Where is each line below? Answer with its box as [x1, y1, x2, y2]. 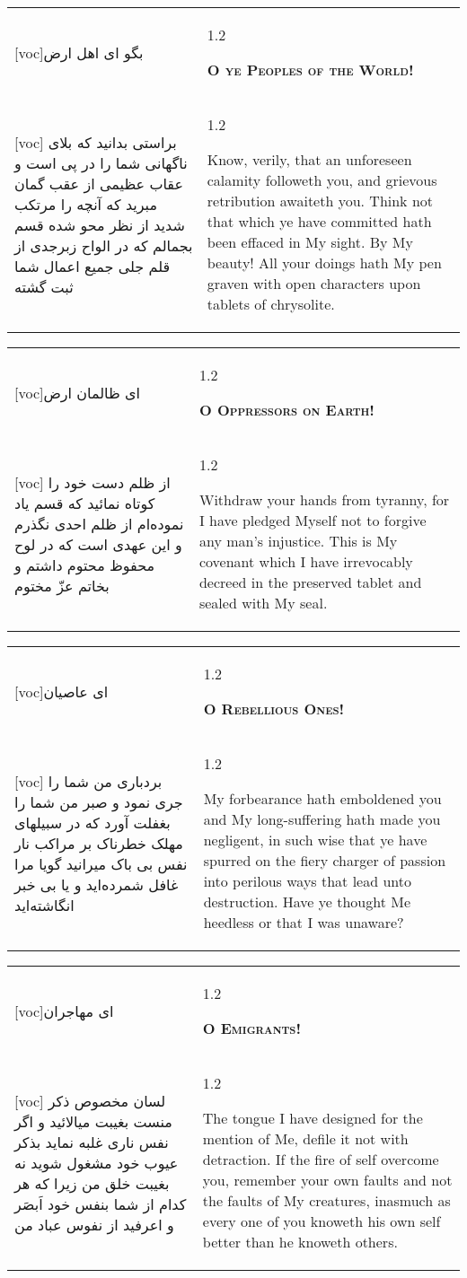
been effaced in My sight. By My [207, 232, 413, 252]
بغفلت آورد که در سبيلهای [14, 811, 171, 833]
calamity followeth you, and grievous [207, 170, 437, 190]
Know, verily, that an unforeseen [207, 149, 412, 170]
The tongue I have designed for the [202, 1107, 423, 1128]
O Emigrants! [202, 1018, 301, 1038]
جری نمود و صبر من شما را [14, 791, 183, 812]
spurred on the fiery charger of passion [203, 850, 446, 871]
